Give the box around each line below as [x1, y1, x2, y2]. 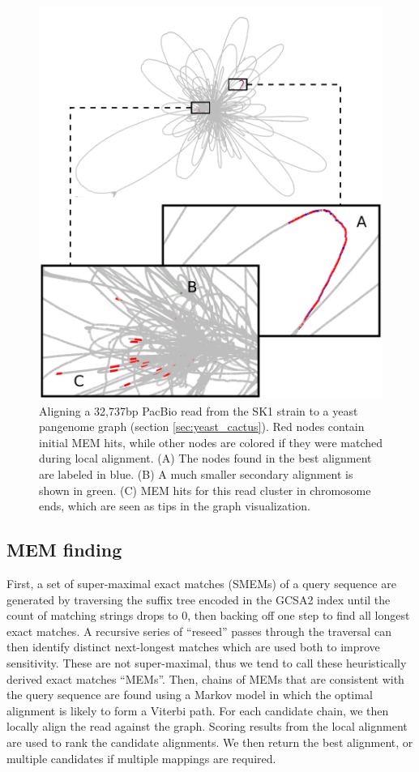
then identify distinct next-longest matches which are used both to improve [6, 638, 380, 655]
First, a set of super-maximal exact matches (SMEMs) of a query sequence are [6, 575, 396, 592]
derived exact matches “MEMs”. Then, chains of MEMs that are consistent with [6, 670, 404, 687]
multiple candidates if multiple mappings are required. [6, 749, 276, 766]
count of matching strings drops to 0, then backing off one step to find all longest [6, 607, 410, 624]
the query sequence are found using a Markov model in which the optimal [6, 686, 373, 703]
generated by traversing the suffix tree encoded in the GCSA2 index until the [6, 591, 391, 608]
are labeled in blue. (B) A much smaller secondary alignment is [39, 466, 353, 483]
